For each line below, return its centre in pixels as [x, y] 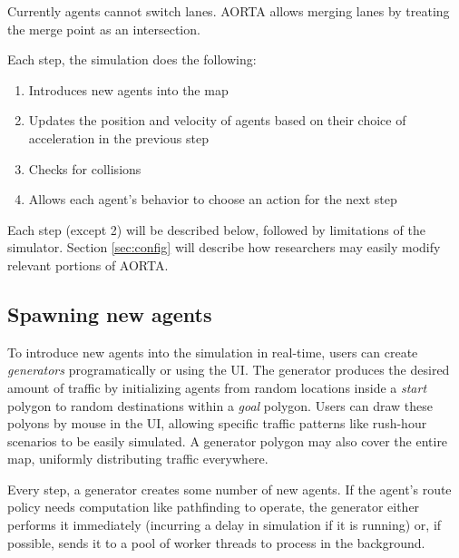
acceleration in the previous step [118, 137]
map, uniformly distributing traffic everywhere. [138, 459]
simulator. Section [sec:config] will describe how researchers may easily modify [224, 247]
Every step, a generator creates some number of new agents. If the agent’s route [229, 489]
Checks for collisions [85, 168]
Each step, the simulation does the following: [132, 59]
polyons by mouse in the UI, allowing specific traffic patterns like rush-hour [217, 423]
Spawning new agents [110, 313]
